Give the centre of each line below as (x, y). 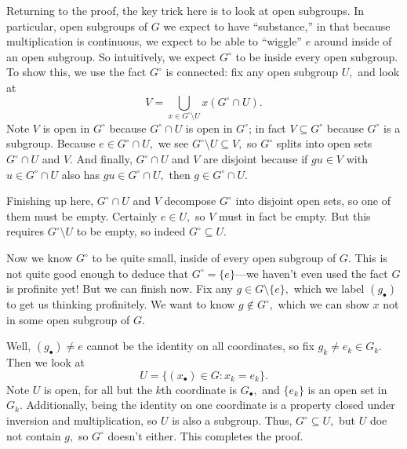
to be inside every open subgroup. (317, 56)
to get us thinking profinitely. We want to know (121, 304)
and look (379, 72)
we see (173, 143)
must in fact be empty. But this (294, 215)
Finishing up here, (50, 201)
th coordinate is (199, 389)
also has (81, 174)
